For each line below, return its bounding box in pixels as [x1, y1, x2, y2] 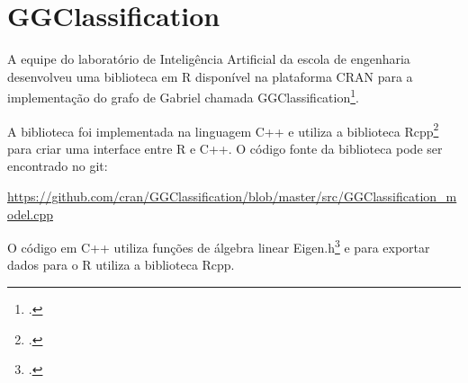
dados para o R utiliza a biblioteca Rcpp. [7, 255, 235, 274]
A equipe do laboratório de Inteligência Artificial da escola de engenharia [7, 49, 410, 68]
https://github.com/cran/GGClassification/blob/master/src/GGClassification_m [7, 187, 457, 205]
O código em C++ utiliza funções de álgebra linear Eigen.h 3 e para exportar [7, 236, 430, 256]
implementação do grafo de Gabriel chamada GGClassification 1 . [7, 85, 359, 106]
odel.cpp [7, 204, 53, 223]
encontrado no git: [7, 156, 108, 175]
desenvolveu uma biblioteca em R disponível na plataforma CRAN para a [7, 67, 413, 85]
